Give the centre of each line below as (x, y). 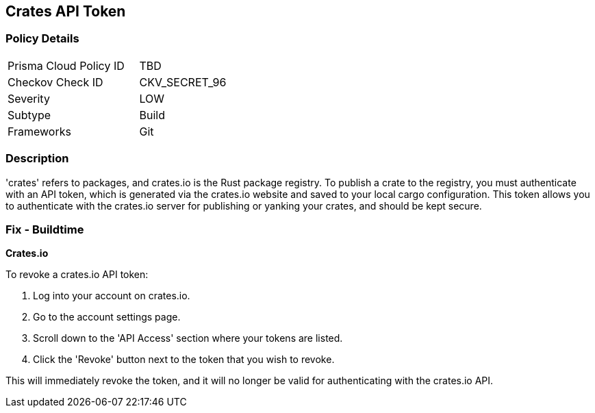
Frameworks (39, 131)
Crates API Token (66, 11)
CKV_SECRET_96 (183, 82)
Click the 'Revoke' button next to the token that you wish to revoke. (184, 360)
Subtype (29, 115)
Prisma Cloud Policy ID (66, 65)
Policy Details (42, 39)
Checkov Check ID (55, 82)
